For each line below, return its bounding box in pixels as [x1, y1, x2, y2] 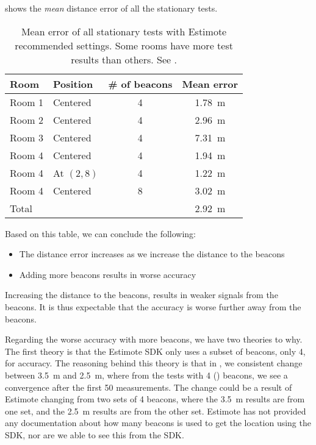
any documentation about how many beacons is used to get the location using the [5, 416, 311, 429]
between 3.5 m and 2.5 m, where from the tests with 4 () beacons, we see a [5, 368, 288, 381]
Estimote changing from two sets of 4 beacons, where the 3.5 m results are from [5, 393, 305, 405]
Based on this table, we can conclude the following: [5, 227, 196, 240]
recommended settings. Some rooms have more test [15, 38, 233, 52]
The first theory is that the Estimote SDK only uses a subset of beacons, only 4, [5, 344, 306, 357]
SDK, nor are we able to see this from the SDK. [5, 428, 184, 441]
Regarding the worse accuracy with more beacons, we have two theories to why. [5, 333, 303, 346]
